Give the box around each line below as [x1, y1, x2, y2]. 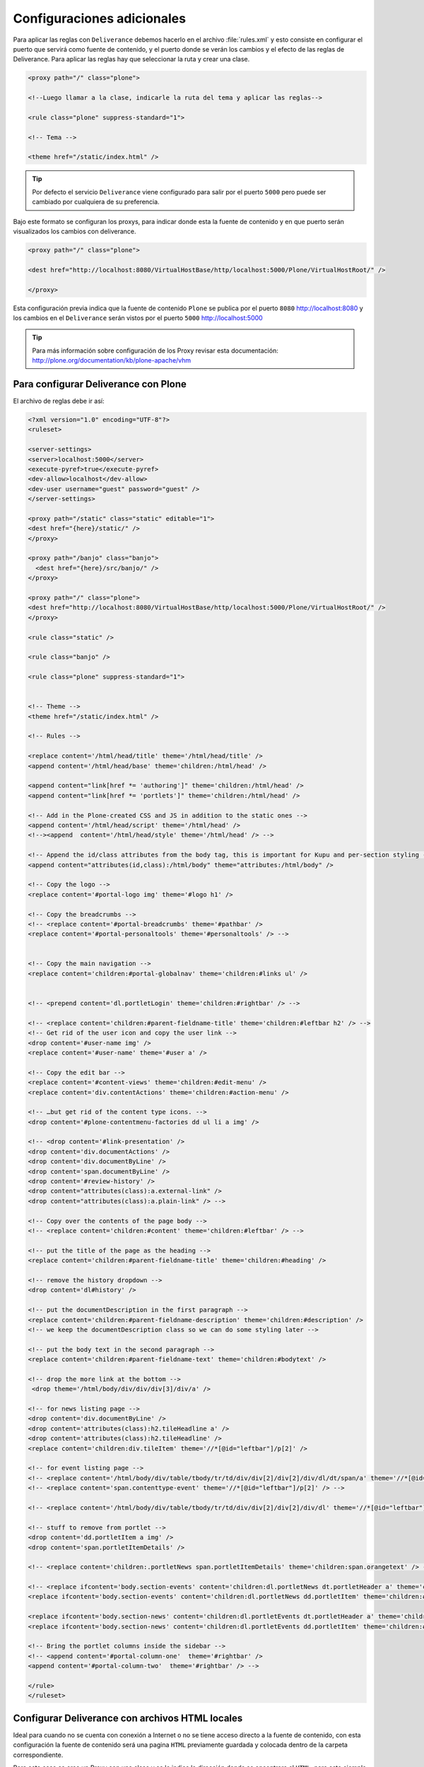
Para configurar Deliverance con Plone [13, 378, 187, 390]
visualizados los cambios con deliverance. [13, 227, 136, 235]
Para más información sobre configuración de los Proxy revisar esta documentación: [32, 346, 278, 355]
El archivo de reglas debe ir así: [13, 397, 105, 405]
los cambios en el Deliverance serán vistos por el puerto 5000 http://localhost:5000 [13, 313, 263, 322]
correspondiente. [13, 1750, 64, 1759]
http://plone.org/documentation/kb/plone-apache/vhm [32, 356, 192, 365]
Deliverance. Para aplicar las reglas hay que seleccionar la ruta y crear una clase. [13, 55, 250, 64]
